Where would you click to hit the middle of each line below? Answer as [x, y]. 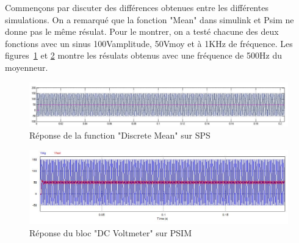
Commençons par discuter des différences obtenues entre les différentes [137, 7]
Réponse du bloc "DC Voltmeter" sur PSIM [111, 232]
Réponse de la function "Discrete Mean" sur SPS [120, 135]
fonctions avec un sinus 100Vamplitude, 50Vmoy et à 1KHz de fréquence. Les [149, 43]
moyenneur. [27, 67]
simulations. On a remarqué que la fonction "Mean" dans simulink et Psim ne [149, 19]
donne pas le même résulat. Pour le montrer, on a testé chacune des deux [142, 31]
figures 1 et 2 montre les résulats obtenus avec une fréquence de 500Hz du [143, 55]
